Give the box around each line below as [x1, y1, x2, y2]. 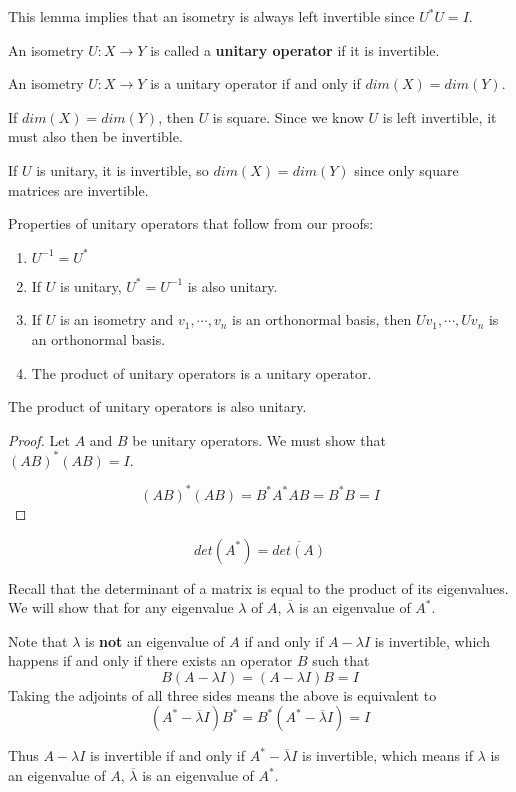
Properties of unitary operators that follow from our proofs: [8, 213, 374, 234]
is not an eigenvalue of [85, 630, 225, 651]
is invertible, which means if [302, 745, 473, 766]
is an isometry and [60, 309, 174, 330]
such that [312, 650, 370, 671]
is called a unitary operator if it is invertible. [150, 39, 440, 60]
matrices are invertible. [8, 179, 149, 200]
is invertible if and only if [90, 745, 246, 766]
